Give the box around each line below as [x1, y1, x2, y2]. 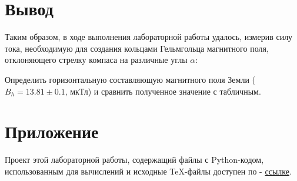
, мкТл [65, 88, 88, 96]
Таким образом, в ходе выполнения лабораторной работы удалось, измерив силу [5, 31, 293, 43]
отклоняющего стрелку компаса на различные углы [5, 53, 188, 66]
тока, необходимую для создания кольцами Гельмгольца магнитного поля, [5, 42, 269, 54]
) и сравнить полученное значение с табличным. [88, 85, 261, 97]
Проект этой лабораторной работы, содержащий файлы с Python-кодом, [5, 153, 264, 166]
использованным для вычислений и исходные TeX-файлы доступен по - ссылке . [5, 165, 292, 177]
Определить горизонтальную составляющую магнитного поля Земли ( [5, 73, 255, 85]
